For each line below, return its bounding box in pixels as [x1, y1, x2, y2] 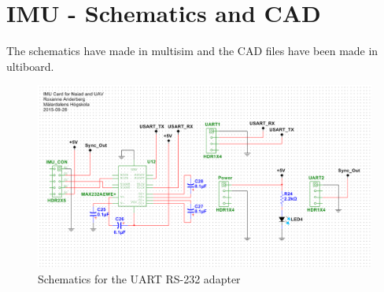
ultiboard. [6, 57, 54, 74]
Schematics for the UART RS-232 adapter [38, 270, 241, 286]
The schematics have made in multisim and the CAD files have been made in [6, 43, 378, 59]
